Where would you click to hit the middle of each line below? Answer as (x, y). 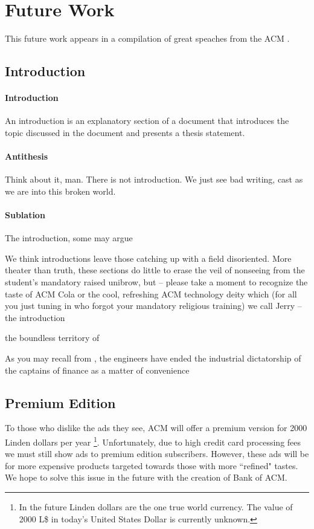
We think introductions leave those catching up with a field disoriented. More (148, 258)
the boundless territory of (52, 338)
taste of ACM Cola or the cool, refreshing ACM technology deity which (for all (151, 294)
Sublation (25, 215)
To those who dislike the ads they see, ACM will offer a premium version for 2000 (156, 428)
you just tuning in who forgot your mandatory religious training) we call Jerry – (153, 306)
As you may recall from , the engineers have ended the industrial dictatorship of (153, 358)
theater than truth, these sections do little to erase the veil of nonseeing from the (155, 270)
